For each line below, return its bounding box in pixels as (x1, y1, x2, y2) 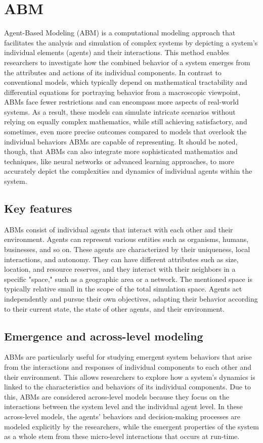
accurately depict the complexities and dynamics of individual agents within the (4, 166, 252, 176)
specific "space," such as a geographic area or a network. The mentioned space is (4, 273, 252, 284)
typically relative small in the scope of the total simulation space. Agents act (4, 283, 242, 294)
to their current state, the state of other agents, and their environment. (4, 303, 225, 314)
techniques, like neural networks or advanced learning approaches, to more (4, 156, 235, 166)
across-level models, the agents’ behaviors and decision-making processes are (4, 411, 241, 421)
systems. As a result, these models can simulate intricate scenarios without (4, 106, 236, 117)
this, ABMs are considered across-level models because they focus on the (4, 391, 229, 402)
